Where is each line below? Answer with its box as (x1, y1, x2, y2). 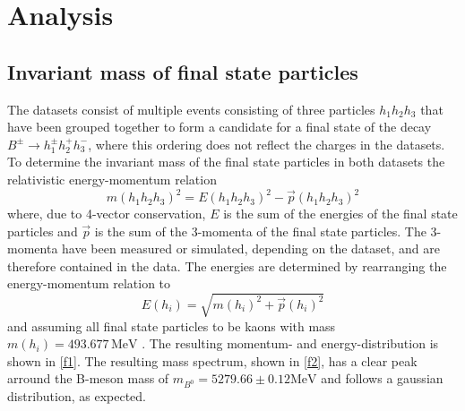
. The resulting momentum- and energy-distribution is (142, 334, 439, 353)
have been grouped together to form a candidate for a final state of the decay (7, 117, 432, 136)
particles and (7, 221, 78, 240)
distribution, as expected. (7, 387, 146, 406)
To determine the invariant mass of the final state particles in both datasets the (7, 152, 445, 171)
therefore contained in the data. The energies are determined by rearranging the (7, 256, 447, 275)
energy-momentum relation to (7, 274, 171, 293)
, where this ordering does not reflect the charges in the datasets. (88, 134, 445, 153)
